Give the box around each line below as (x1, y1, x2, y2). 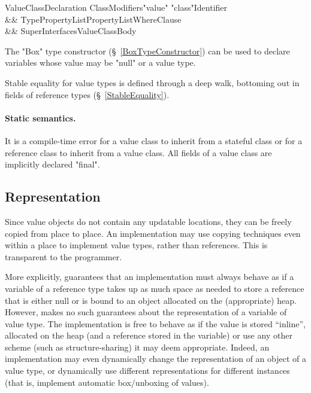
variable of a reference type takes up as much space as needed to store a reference (5, 282, 304, 294)
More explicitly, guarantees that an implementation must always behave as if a (5, 270, 294, 283)
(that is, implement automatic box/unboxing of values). (5, 376, 209, 388)
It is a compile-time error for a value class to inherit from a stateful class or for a (5, 134, 303, 147)
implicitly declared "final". (5, 158, 100, 170)
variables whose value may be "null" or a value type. (5, 56, 196, 69)
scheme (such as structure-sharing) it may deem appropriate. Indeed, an (5, 340, 270, 353)
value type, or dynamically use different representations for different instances (5, 364, 290, 377)
